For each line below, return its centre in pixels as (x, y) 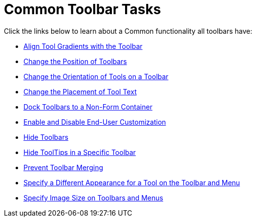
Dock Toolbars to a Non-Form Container (88, 107)
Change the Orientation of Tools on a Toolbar (96, 76)
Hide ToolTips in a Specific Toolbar (80, 152)
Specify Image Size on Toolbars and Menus (93, 198)
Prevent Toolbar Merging (63, 167)
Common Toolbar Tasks (83, 9)
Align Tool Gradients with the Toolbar (83, 46)
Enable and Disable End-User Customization (95, 122)
